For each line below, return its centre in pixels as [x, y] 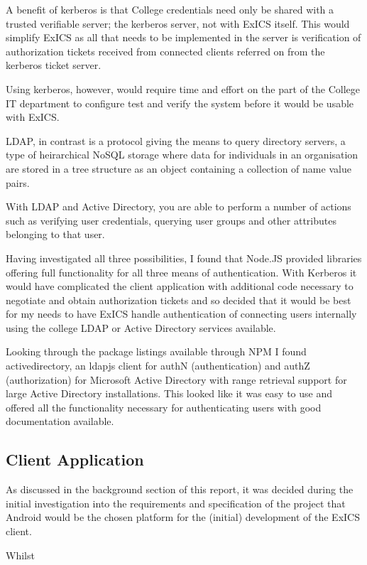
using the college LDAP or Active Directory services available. [141, 327]
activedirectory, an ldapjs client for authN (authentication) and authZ [158, 366]
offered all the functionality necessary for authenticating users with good [164, 407]
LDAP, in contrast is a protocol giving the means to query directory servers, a [176, 140]
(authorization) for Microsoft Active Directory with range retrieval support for [176, 379]
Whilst [20, 555]
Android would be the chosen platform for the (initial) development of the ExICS [183, 517]
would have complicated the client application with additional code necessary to [180, 286]
